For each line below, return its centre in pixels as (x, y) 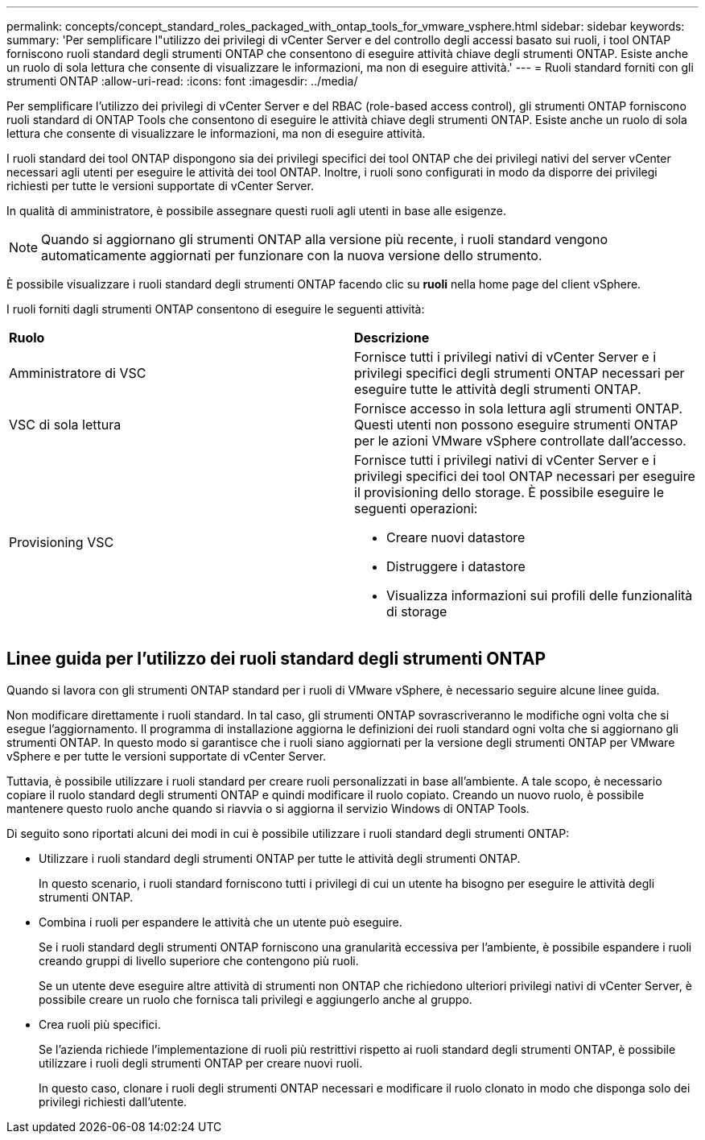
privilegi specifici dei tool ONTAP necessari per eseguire (525, 476)
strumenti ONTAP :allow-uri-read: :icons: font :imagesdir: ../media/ (182, 81)
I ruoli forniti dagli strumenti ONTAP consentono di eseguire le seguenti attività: (216, 309)
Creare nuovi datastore (456, 537)
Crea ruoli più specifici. (100, 1024)
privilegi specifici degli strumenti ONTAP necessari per (519, 373)
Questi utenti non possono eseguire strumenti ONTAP (516, 425)
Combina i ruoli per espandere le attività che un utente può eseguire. (221, 922)
